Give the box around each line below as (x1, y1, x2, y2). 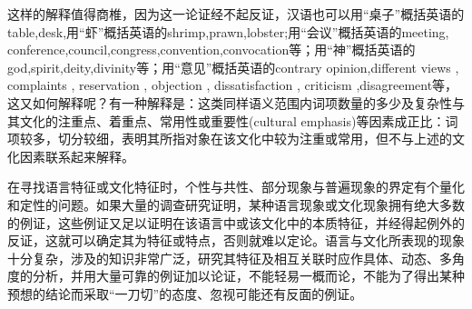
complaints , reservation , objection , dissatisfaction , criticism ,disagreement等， (7, 75, 458, 95)
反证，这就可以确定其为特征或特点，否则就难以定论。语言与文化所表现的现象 (7, 231, 465, 250)
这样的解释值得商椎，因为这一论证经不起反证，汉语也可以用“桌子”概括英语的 (7, 5, 465, 23)
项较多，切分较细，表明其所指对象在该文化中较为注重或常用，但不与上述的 (7, 129, 452, 148)
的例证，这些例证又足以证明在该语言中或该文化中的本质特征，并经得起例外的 (7, 213, 465, 232)
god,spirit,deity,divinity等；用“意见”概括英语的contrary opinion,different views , (7, 57, 459, 76)
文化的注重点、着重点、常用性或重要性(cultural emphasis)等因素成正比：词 (19, 111, 458, 130)
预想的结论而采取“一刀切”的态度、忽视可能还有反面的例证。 (7, 284, 363, 303)
